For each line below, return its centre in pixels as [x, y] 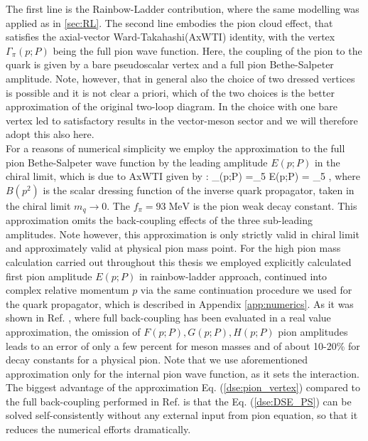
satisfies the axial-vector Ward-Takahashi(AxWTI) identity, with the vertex [171, 37]
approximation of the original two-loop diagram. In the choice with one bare [172, 106]
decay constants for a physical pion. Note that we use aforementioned [157, 360]
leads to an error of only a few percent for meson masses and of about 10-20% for [183, 345]
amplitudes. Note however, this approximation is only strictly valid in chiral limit [183, 234]
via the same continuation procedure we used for [246, 290]
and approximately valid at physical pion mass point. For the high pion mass [173, 248]
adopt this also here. [50, 134]
